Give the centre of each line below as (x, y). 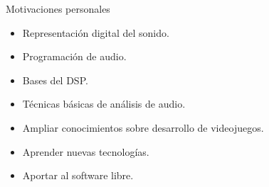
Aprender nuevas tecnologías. (86, 151)
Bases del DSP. (55, 80)
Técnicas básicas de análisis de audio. (104, 104)
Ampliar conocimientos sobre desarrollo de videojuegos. (143, 127)
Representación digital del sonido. (96, 32)
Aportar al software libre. (78, 175)
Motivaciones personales (58, 8)
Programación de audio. (74, 56)
